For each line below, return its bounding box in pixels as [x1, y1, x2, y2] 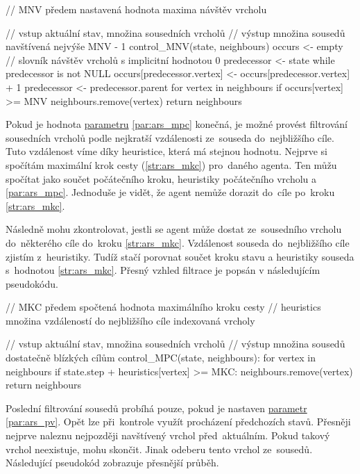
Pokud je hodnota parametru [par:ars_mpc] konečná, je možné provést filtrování [6, 117, 348, 131]
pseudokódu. [6, 276, 58, 291]
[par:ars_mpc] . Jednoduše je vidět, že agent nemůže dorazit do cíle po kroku [6, 185, 335, 199]
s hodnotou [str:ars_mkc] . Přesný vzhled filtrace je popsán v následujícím [6, 263, 320, 277]
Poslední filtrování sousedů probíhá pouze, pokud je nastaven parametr [6, 400, 307, 415]
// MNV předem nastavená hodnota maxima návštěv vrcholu [6, 2, 267, 16]
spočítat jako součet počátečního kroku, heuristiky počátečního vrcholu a [6, 171, 316, 186]
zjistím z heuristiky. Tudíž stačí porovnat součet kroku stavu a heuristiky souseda [6, 249, 354, 263]
